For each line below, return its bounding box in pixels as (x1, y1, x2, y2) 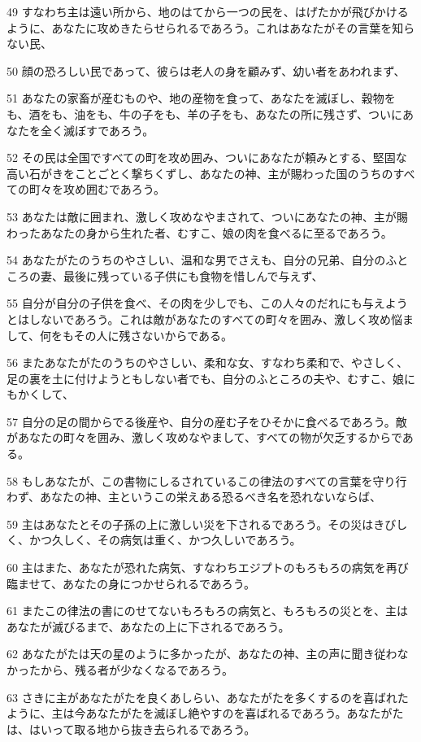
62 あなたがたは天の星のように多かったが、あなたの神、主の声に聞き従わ (7, 645, 397, 662)
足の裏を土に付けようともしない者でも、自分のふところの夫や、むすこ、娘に (7, 369, 415, 386)
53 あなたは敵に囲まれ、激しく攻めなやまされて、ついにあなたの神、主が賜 (7, 207, 408, 225)
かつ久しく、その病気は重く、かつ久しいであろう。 (28, 531, 302, 548)
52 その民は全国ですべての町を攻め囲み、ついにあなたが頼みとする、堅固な (7, 149, 407, 166)
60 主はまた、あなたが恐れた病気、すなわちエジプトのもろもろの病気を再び (7, 559, 409, 576)
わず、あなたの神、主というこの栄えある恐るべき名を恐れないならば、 (7, 488, 382, 505)
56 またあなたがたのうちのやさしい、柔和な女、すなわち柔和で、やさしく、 (7, 354, 409, 371)
